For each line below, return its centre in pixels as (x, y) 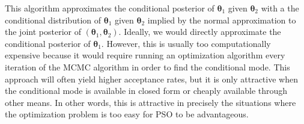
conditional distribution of (53, 20)
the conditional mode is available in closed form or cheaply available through (146, 91)
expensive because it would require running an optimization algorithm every (145, 55)
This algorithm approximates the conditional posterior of (110, 8)
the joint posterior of (43, 32)
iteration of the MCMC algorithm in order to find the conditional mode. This (147, 67)
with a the (280, 8)
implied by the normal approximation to (222, 20)
